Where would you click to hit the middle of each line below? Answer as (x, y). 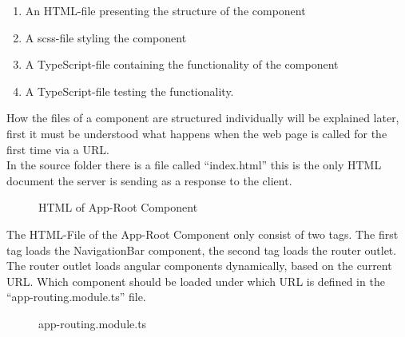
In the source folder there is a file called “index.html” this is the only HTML (194, 165)
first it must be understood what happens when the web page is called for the (197, 133)
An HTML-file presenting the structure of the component (165, 10)
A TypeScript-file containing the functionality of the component (182, 64)
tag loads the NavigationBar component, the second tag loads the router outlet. (202, 250)
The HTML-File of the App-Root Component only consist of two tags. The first (202, 234)
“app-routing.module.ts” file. (76, 297)
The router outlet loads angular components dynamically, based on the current (199, 266)
